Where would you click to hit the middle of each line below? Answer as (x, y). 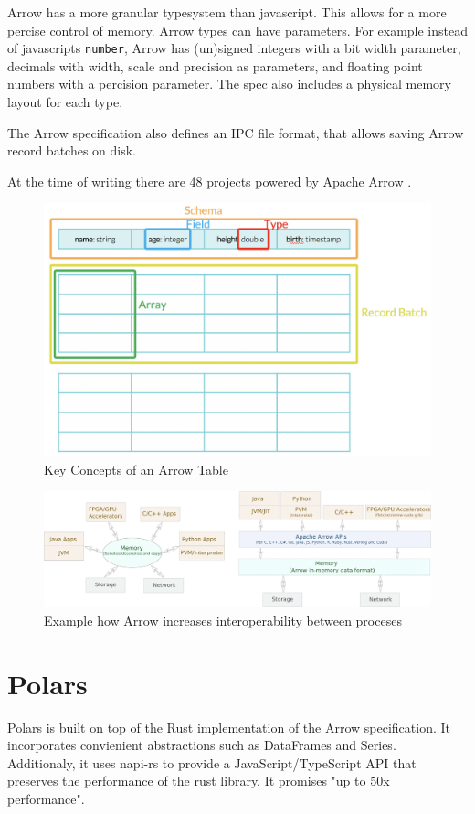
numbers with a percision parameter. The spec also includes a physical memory (229, 84)
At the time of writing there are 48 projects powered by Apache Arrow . (210, 181)
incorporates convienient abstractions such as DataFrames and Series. (202, 745)
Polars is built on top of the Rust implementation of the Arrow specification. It (229, 727)
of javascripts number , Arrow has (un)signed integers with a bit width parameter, (234, 48)
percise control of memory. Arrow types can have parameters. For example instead (237, 30)
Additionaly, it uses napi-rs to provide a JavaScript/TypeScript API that (212, 762)
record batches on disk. (72, 150)
